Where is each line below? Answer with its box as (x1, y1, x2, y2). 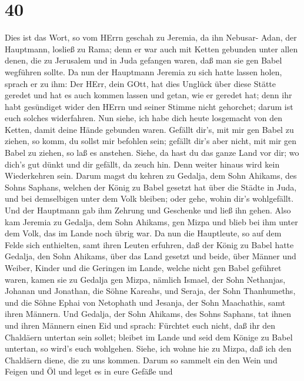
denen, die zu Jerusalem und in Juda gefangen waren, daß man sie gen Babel (5, 54, 282, 66)
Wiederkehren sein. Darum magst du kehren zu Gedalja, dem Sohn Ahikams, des (5, 169, 297, 182)
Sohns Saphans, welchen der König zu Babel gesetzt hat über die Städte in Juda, (5, 181, 297, 193)
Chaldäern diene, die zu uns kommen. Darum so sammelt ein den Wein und (5, 353, 278, 366)
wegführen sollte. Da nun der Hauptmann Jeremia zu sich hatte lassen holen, (5, 65, 282, 78)
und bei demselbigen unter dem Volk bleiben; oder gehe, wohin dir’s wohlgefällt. (5, 192, 294, 205)
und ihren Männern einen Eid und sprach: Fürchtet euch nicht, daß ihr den (5, 319, 276, 331)
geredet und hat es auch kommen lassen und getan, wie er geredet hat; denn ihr (5, 89, 292, 101)
